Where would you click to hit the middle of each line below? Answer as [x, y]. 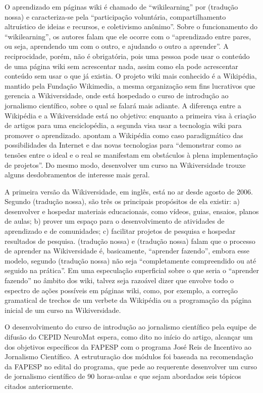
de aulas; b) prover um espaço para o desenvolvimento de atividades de [115, 221]
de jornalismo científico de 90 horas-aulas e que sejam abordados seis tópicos [123, 376]
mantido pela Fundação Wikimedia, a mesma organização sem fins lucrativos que [130, 85]
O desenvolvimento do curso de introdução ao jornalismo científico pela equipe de [130, 327]
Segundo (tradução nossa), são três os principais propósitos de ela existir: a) [122, 201]
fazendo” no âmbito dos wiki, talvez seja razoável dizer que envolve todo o [119, 280]
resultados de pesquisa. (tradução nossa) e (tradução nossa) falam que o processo [130, 241]
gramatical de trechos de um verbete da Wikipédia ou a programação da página [128, 300]
